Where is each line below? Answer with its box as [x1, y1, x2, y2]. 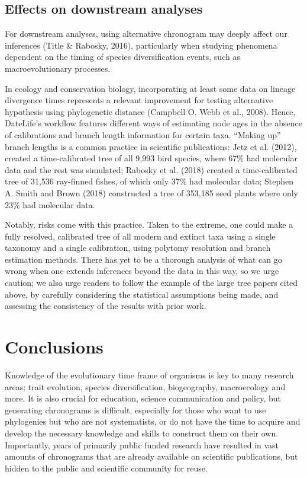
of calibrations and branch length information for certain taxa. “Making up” [5, 128, 281, 141]
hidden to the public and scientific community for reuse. [5, 461, 208, 474]
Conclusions [5, 334, 104, 359]
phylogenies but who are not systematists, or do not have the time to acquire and [5, 415, 300, 428]
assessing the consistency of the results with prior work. [5, 299, 206, 312]
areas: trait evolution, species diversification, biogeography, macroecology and [5, 380, 286, 393]
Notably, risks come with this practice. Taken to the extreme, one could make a [5, 218, 293, 231]
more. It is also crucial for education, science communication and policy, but [5, 392, 282, 404]
